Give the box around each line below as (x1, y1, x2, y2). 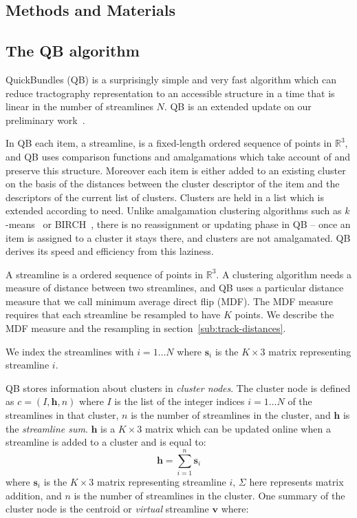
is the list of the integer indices (114, 394, 245, 408)
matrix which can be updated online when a (144, 421, 331, 435)
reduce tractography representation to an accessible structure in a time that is (6, 85, 335, 100)
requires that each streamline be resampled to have (6, 307, 221, 322)
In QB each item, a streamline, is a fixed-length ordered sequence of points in (6, 136, 332, 150)
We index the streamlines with (6, 344, 134, 358)
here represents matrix (249, 474, 344, 488)
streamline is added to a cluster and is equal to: (6, 435, 206, 449)
